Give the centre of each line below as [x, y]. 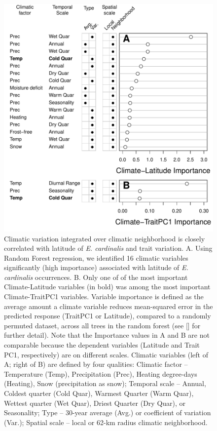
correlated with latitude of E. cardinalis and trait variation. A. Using [108, 248]
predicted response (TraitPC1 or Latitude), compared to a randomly [108, 316]
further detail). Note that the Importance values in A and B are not [107, 335]
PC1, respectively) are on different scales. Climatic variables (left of [106, 354]
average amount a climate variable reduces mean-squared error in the [108, 306]
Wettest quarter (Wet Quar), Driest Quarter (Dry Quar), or [95, 403]
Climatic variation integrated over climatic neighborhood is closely [105, 238]
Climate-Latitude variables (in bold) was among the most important [107, 287]
